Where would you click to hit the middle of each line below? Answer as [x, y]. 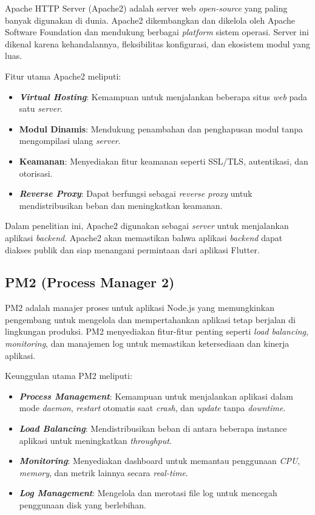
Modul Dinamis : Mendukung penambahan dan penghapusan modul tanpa [161, 128]
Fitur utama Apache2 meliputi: [63, 76]
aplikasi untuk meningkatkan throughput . [95, 440]
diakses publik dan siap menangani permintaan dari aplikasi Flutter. [132, 249]
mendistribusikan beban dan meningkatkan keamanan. [121, 205]
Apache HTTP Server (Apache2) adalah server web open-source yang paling [146, 8]
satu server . [41, 108]
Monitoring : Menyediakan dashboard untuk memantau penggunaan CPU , [160, 461]
